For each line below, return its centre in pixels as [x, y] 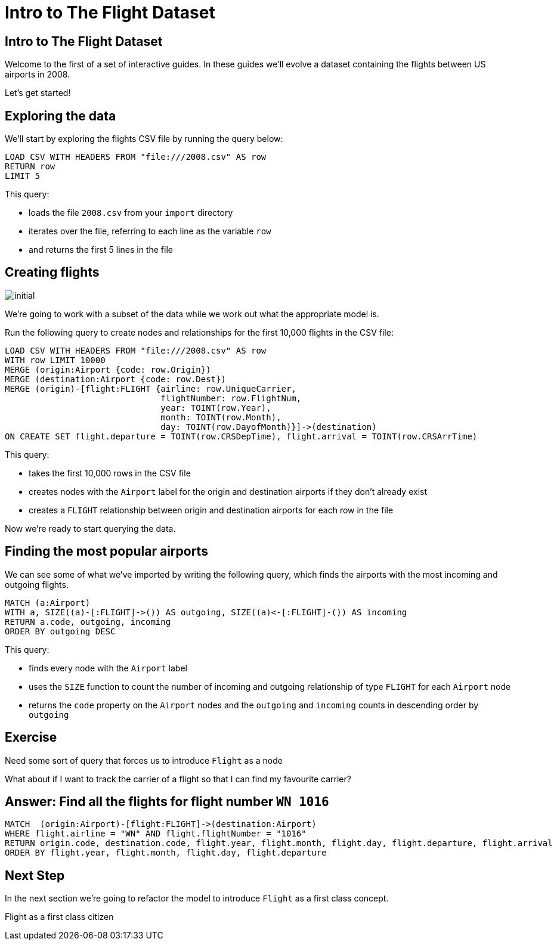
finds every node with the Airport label [108, 668]
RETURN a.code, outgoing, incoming [88, 622]
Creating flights [52, 272]
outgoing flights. [37, 584]
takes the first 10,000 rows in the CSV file [110, 473]
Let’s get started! [38, 93]
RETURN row [30, 167]
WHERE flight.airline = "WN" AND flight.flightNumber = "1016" [156, 834]
